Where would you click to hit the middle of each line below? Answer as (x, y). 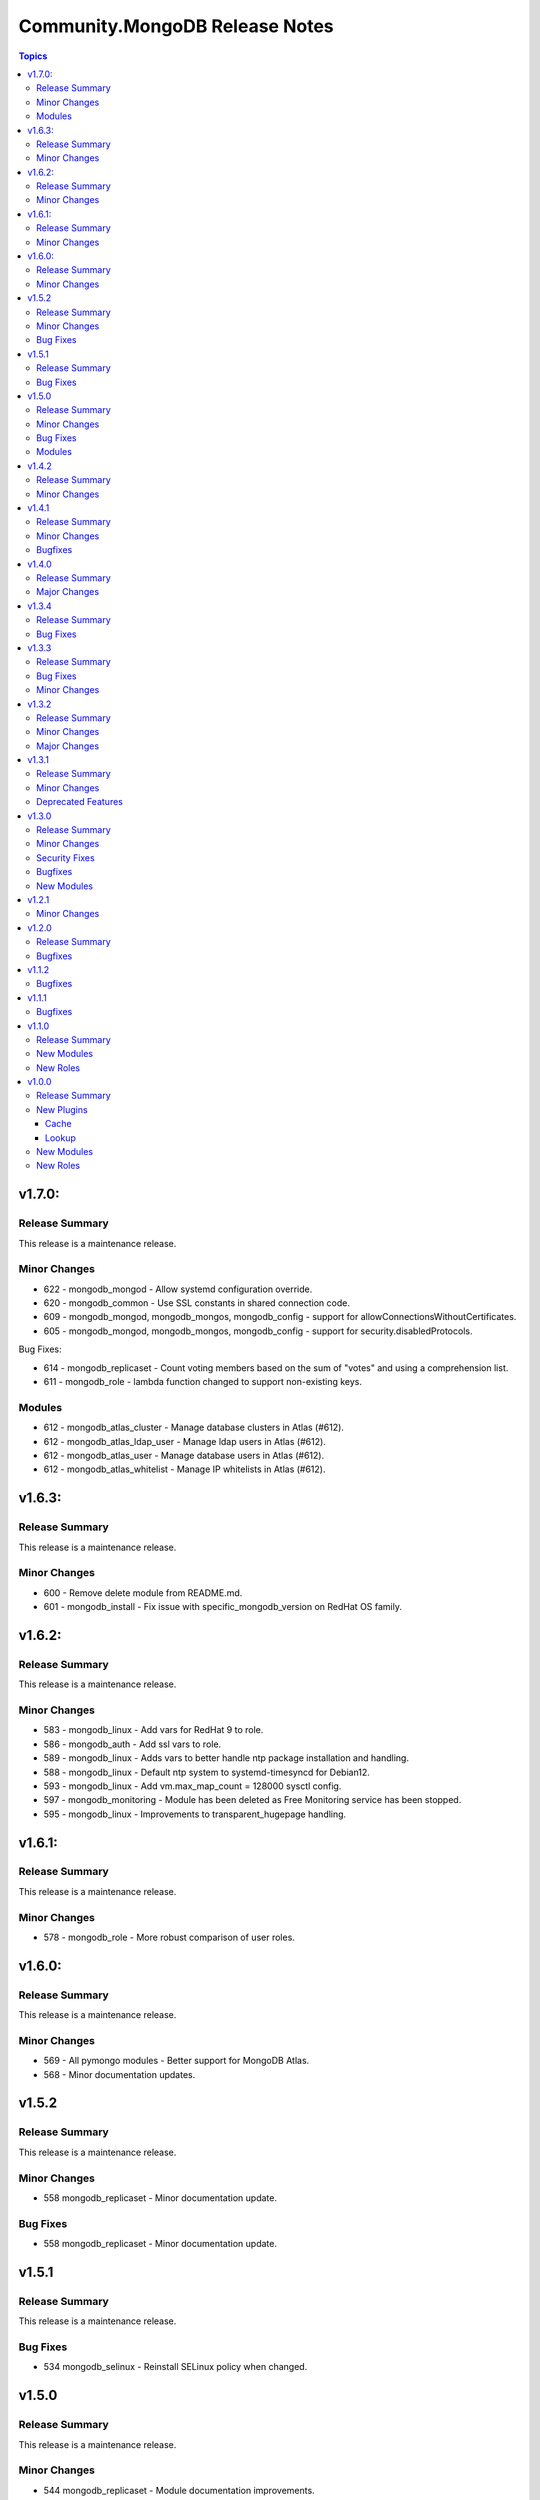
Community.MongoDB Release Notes (176, 26)
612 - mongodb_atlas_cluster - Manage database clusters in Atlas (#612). (194, 1427)
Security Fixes (65, 857)
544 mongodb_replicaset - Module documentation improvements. (179, 2490)
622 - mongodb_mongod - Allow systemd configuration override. (178, 1289)
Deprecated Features (80, 802)
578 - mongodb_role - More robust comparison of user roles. (169, 1937)
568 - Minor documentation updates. (119, 2074)
